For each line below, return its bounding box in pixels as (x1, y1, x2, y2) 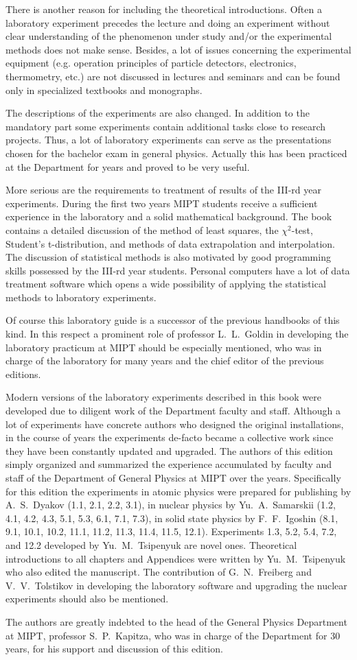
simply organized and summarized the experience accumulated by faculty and (5, 457, 332, 471)
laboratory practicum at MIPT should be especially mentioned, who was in (5, 340, 322, 354)
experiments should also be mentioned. (5, 591, 169, 606)
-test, (291, 222, 313, 237)
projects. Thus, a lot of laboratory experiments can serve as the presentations (5, 132, 332, 147)
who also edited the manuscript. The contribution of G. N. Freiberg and (5, 565, 312, 579)
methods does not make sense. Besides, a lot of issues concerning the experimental (5, 42, 352, 56)
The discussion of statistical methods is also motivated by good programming (5, 250, 331, 264)
